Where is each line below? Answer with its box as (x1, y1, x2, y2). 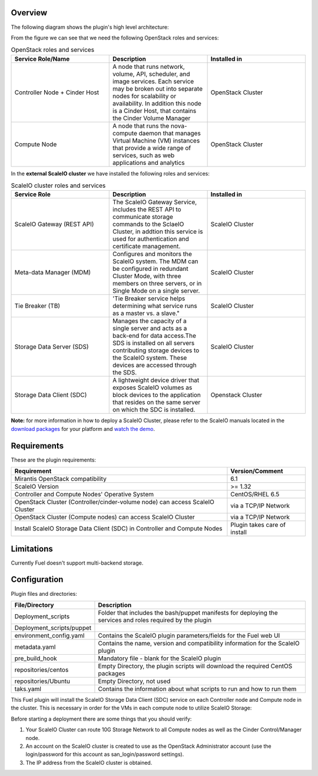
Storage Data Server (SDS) (14, 343, 89, 351)
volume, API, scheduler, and (112, 69, 190, 78)
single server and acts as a (112, 324, 187, 333)
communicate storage (112, 213, 174, 221)
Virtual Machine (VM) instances (112, 136, 200, 144)
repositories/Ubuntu (14, 677, 71, 685)
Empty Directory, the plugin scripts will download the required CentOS (98, 662, 293, 670)
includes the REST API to (112, 205, 182, 214)
